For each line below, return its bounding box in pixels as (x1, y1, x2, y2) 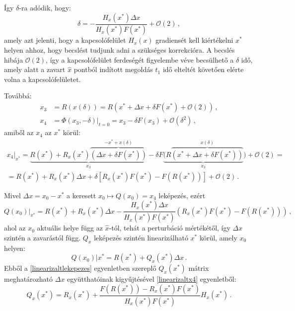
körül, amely (199, 232, 237, 242)
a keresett (67, 190, 96, 200)
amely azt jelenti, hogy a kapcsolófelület (4, 35, 126, 45)
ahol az (4, 223, 26, 233)
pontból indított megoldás (74, 64, 153, 75)
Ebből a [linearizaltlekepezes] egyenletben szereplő (4, 263, 156, 273)
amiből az (4, 127, 34, 138)
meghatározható (4, 274, 53, 284)
